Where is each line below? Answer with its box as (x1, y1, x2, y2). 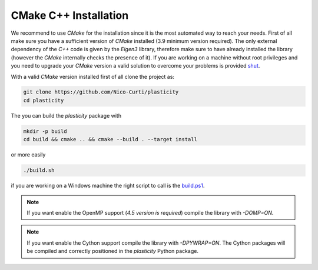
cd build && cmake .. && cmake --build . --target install (23, 136, 197, 143)
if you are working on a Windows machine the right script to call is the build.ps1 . (11, 182, 205, 189)
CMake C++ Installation (11, 9, 129, 22)
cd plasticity (23, 97, 64, 104)
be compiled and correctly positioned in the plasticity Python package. (26, 248, 198, 255)
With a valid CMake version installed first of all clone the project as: (11, 73, 175, 80)
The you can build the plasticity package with (11, 112, 122, 119)
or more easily (11, 151, 46, 158)
